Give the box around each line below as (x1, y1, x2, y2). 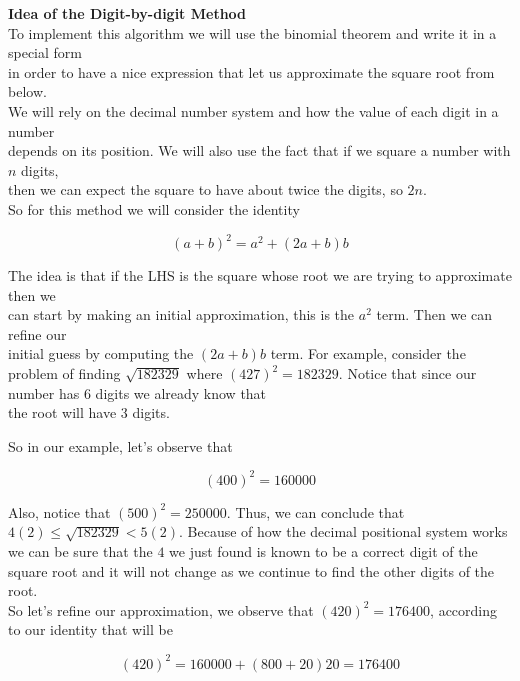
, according (430, 599, 498, 620)
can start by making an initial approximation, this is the (8, 304, 355, 325)
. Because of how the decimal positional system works (179, 521, 508, 542)
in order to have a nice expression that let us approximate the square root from (8, 61, 495, 82)
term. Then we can (376, 304, 493, 325)
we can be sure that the (8, 541, 153, 562)
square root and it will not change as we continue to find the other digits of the (8, 560, 495, 581)
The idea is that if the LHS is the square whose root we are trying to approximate (8, 265, 512, 286)
